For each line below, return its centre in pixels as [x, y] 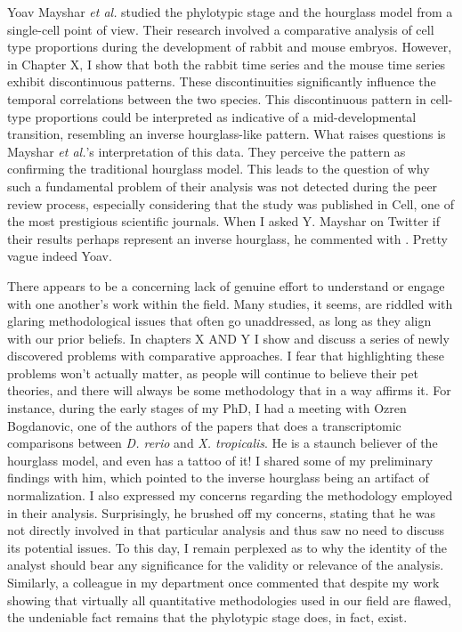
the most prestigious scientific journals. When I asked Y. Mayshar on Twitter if [224, 221]
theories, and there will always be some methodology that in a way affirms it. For [229, 390]
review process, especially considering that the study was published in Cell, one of [231, 203]
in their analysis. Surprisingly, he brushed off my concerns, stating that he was [222, 512]
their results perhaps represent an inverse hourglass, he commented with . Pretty [227, 238]
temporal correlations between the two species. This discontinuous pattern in [217, 98]
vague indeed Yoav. [60, 256]
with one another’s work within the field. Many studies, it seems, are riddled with [230, 303]
